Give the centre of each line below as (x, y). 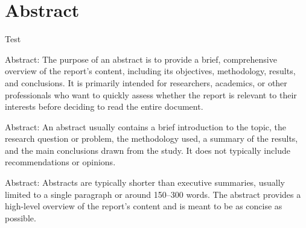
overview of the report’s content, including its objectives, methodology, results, (150, 71)
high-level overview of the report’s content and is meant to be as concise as (144, 206)
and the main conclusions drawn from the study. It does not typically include (148, 150)
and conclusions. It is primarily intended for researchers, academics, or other (146, 82)
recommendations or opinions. (60, 162)
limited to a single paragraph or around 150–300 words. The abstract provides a (153, 194)
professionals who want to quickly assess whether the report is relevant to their (151, 94)
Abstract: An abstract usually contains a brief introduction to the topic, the (146, 126)
